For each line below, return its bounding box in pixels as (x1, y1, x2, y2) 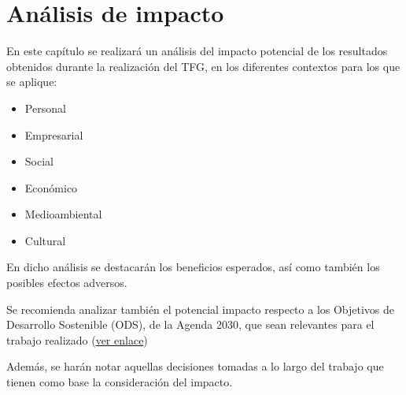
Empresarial (24, 126, 83, 143)
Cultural (24, 232, 66, 248)
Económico (24, 179, 78, 196)
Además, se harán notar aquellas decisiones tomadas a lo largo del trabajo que (6, 358, 384, 375)
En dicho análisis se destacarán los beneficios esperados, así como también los (6, 259, 380, 275)
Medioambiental (24, 206, 102, 222)
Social (24, 153, 54, 170)
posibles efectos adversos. (6, 274, 127, 291)
